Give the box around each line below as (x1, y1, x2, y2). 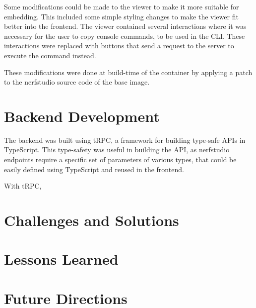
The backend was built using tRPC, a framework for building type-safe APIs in (4, 134, 246, 145)
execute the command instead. (4, 50, 96, 60)
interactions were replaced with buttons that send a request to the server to (4, 40, 234, 51)
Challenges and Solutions (4, 210, 179, 230)
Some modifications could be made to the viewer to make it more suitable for (4, 1, 239, 11)
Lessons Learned (4, 249, 119, 269)
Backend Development (4, 105, 160, 126)
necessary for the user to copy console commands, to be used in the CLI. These (4, 30, 245, 41)
